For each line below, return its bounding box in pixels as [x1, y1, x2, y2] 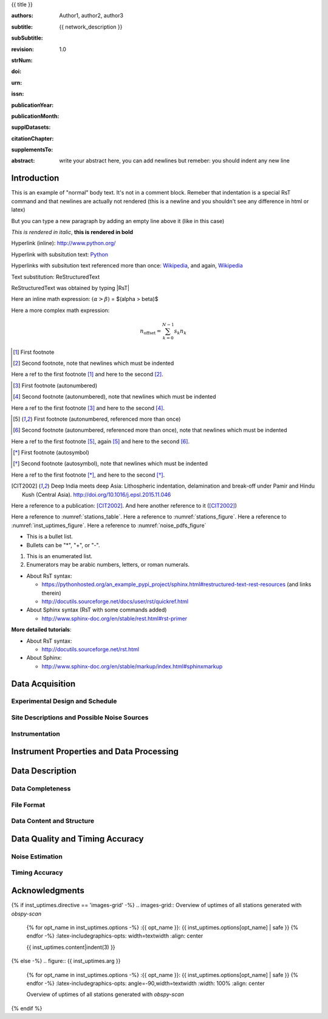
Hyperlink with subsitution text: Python [11, 250, 109, 258]
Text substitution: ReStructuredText [11, 273, 100, 280]
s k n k [174, 327, 187, 336]
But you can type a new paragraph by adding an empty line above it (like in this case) [11, 217, 225, 224]
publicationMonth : [11, 112, 60, 120]
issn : [11, 90, 24, 97]
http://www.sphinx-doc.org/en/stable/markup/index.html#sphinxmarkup [41, 663, 223, 670]
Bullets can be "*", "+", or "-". [26, 541, 100, 548]
